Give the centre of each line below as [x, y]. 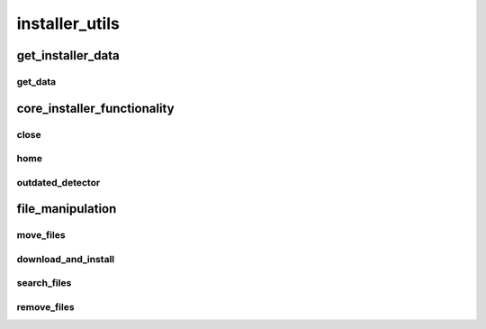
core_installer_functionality [95, 108]
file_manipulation [67, 209]
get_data [36, 81]
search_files [44, 283]
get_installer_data [68, 55]
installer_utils [68, 23]
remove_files [46, 306]
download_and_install [66, 259]
